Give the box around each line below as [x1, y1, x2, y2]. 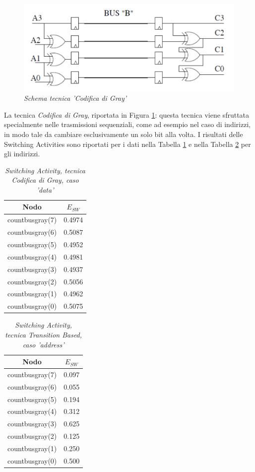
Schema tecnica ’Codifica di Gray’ [24, 93, 127, 103]
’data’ [36, 184, 54, 195]
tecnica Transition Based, [5, 329, 82, 339]
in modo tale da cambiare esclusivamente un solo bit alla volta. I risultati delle [4, 129, 243, 139]
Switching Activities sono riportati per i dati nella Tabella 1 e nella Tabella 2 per [4, 138, 251, 149]
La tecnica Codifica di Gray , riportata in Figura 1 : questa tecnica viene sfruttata [4, 109, 250, 120]
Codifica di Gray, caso [11, 175, 79, 185]
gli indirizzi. [4, 148, 40, 159]
